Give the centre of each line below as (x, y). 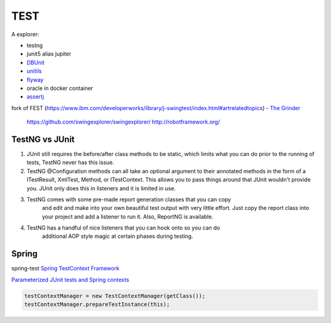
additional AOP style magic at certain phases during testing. (117, 236)
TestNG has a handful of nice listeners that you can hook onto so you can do (123, 228)
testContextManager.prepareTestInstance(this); (97, 305)
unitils (34, 71)
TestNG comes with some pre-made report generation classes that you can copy (129, 199)
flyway (35, 80)
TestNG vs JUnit (43, 139)
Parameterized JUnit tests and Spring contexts (70, 280)
